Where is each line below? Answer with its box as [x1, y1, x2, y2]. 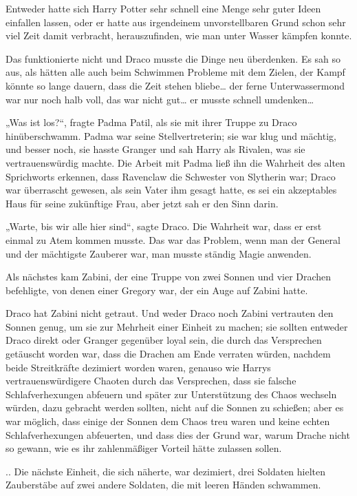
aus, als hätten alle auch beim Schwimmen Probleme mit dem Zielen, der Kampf [6, 65, 345, 79]
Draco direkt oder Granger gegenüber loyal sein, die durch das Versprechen [6, 333, 322, 347]
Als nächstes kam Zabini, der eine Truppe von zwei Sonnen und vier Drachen [6, 269, 332, 284]
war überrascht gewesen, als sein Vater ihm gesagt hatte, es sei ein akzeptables [6, 183, 337, 197]
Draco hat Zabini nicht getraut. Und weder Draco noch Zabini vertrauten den [6, 306, 334, 320]
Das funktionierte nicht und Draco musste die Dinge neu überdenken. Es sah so [6, 51, 341, 65]
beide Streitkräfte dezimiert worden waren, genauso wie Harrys [6, 360, 271, 374]
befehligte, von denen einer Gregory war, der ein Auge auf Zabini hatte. [6, 282, 308, 297]
